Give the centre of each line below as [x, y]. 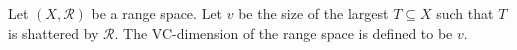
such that [465, 13]
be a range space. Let [157, 13]
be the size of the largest [313, 13]
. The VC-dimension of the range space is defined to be [283, 32]
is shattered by [53, 32]
